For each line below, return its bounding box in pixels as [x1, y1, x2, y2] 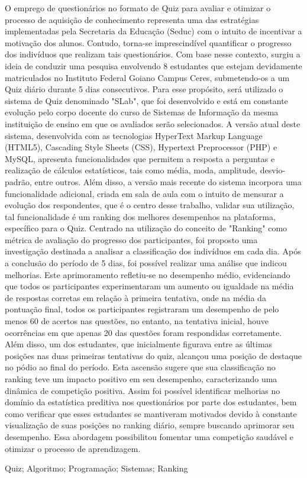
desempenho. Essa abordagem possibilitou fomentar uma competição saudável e [5, 430, 293, 443]
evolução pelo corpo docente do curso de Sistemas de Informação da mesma [5, 106, 279, 118]
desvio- [260, 164, 286, 176]
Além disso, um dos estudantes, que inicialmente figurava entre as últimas [5, 338, 273, 350]
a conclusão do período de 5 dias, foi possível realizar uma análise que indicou [5, 257, 287, 269]
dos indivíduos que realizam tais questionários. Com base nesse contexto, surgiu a [5, 48, 300, 60]
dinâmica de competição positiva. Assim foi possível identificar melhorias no [5, 384, 280, 396]
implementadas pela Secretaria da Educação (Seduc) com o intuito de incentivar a [5, 25, 302, 37]
